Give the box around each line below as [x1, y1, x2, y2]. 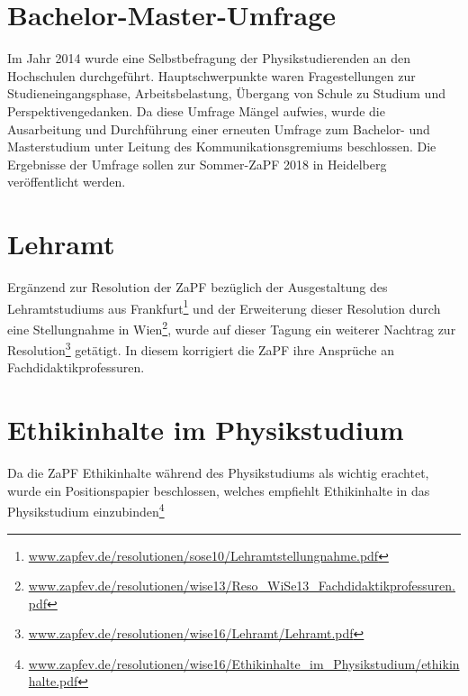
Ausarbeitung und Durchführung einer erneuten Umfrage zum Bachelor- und [7, 119, 430, 138]
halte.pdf [28, 672, 78, 691]
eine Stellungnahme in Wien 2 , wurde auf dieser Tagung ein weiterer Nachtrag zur [7, 316, 456, 338]
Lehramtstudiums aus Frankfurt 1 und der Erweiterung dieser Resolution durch [7, 296, 441, 317]
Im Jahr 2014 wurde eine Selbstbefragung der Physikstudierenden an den [7, 49, 411, 68]
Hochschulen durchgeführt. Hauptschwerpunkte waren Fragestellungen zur [7, 66, 416, 85]
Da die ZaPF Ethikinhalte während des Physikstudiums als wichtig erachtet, [7, 463, 429, 482]
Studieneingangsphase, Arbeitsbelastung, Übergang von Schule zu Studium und [7, 84, 445, 103]
